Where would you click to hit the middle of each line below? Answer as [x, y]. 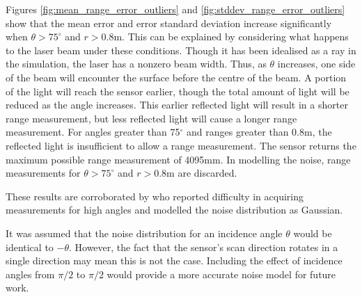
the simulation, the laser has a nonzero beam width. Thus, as [136, 64]
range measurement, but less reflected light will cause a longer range [151, 118]
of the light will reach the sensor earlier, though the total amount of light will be [178, 91]
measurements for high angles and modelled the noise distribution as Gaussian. [174, 210]
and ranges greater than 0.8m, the [259, 132]
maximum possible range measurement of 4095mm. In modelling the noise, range [178, 159]
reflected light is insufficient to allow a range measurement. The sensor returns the [181, 145]
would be [313, 233]
